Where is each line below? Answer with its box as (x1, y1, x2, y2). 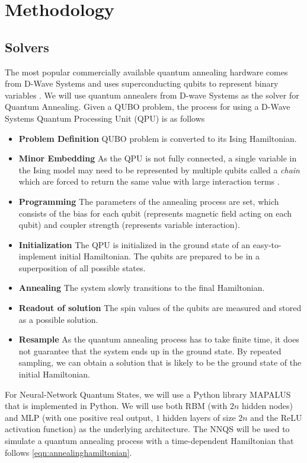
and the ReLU (250, 411, 302, 423)
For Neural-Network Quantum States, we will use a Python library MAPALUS (5, 388, 291, 400)
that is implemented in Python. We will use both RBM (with (5, 399, 228, 412)
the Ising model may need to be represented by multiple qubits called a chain (18, 163, 300, 176)
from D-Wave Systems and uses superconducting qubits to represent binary (5, 77, 279, 90)
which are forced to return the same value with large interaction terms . (18, 175, 280, 188)
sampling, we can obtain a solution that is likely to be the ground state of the (18, 356, 302, 369)
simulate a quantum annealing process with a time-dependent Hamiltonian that (5, 435, 294, 447)
